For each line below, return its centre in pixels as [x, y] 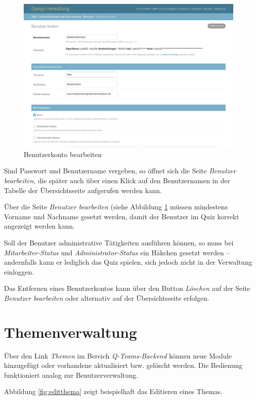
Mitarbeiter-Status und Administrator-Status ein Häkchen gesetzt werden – [117, 252]
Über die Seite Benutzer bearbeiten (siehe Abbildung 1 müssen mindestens [116, 207]
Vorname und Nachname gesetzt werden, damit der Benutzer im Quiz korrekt [122, 216]
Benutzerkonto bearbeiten [63, 154]
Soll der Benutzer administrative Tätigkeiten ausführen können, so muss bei [119, 242]
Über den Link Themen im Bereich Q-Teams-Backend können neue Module [118, 355]
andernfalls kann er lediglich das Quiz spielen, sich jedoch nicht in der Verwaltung [128, 262]
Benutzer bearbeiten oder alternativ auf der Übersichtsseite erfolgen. [107, 298]
